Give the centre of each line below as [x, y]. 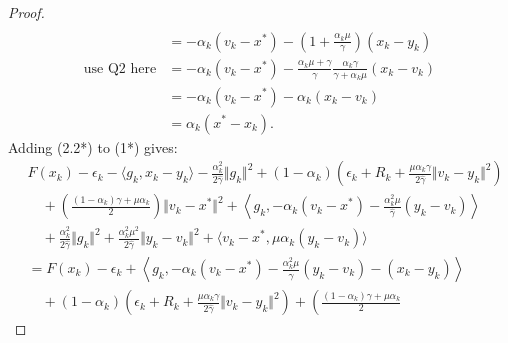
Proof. [26, 12]
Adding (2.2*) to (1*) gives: [93, 146]
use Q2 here [120, 68]
